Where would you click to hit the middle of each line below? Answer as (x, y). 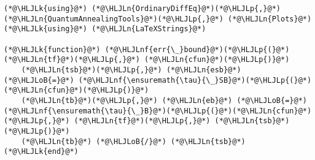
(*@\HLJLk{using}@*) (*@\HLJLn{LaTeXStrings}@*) (105, 29)
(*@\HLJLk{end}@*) (41, 152)
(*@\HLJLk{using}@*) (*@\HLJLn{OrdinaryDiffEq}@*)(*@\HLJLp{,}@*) (142, 9)
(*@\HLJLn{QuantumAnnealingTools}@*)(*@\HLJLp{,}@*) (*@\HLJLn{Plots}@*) (158, 19)
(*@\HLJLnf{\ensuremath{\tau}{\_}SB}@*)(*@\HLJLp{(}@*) (195, 80)
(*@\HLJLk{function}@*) (52, 49)
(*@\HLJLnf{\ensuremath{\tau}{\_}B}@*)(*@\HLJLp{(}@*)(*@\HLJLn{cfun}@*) (158, 111)
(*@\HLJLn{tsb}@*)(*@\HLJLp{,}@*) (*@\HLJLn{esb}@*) (131, 70)
